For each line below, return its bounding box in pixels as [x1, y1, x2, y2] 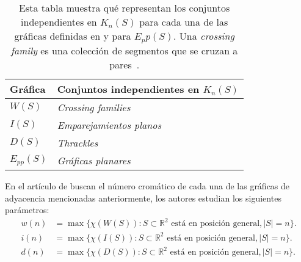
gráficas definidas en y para [14, 29, 131, 43]
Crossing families [57, 100, 131, 114]
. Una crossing [173, 29, 234, 43]
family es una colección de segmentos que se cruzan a [11, 43, 238, 57]
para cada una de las [139, 15, 228, 29]
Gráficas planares [57, 153, 131, 167]
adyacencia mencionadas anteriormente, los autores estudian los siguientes [5, 191, 281, 204]
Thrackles [57, 135, 98, 150]
